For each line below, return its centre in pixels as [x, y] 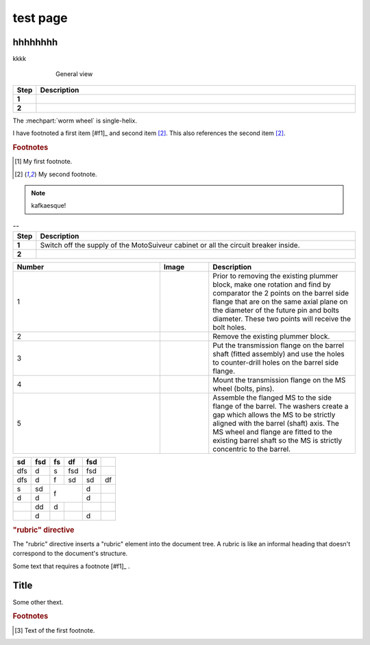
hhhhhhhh [35, 42]
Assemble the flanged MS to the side [272, 398]
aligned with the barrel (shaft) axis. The [276, 424]
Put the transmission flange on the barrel [279, 345]
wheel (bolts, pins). [244, 389]
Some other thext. [38, 602]
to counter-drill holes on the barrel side [276, 363]
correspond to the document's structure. [70, 553]
